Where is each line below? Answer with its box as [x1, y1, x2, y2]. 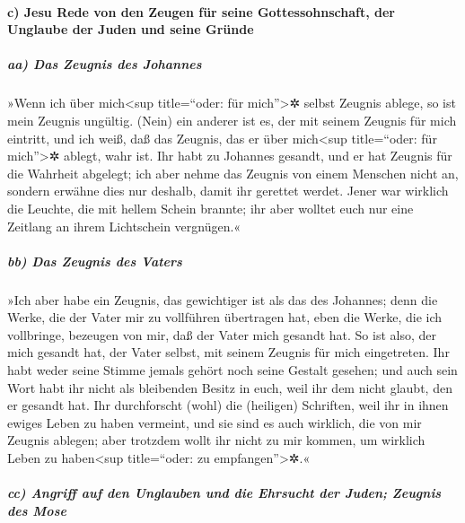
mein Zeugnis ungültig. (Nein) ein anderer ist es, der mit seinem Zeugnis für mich [7, 110, 457, 129]
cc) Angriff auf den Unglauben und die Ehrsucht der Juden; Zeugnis [7, 484, 442, 502]
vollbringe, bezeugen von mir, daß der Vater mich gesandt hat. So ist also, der [7, 325, 436, 344]
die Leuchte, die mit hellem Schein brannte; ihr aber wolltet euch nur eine [7, 198, 414, 217]
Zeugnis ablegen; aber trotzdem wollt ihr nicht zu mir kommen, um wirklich [7, 431, 426, 449]
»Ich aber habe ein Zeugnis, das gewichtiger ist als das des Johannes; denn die [7, 290, 438, 309]
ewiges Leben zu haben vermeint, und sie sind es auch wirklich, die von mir [7, 413, 422, 431]
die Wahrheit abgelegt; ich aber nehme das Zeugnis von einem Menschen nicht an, [7, 163, 459, 182]
